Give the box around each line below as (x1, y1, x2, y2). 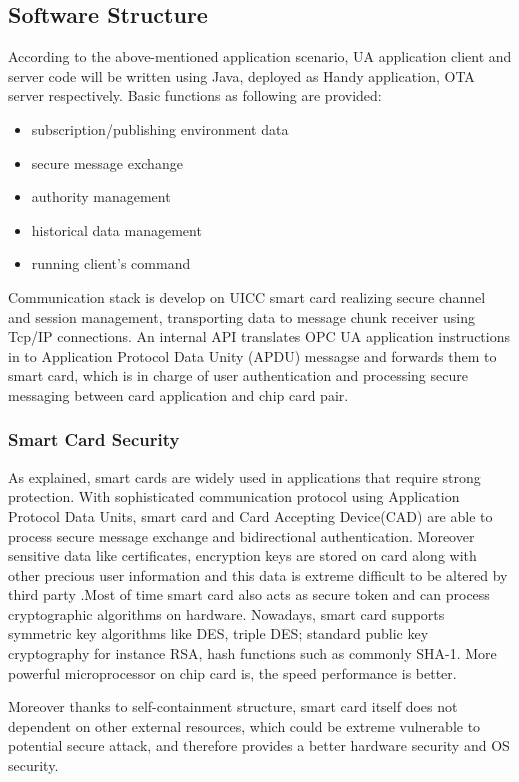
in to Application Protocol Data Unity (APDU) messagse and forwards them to (8, 345, 497, 366)
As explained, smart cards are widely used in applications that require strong (8, 466, 481, 487)
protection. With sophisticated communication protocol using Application (8, 486, 460, 507)
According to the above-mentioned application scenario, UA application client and (8, 46, 512, 67)
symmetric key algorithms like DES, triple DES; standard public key (8, 623, 429, 644)
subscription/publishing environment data (31, 118, 289, 139)
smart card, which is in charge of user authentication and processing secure (8, 365, 468, 386)
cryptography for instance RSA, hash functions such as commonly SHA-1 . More (8, 643, 497, 664)
